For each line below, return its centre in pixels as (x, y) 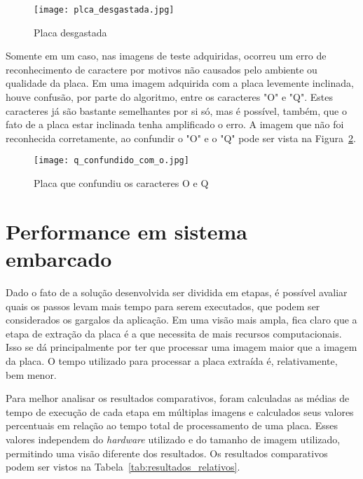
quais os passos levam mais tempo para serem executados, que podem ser (163, 306)
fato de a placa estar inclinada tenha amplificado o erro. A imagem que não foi (175, 124)
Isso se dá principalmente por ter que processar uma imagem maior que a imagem (181, 347)
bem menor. (31, 374)
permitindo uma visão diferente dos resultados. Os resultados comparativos (167, 453)
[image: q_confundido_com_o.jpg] (111, 161)
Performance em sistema (126, 231)
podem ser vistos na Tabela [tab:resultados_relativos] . (123, 467)
